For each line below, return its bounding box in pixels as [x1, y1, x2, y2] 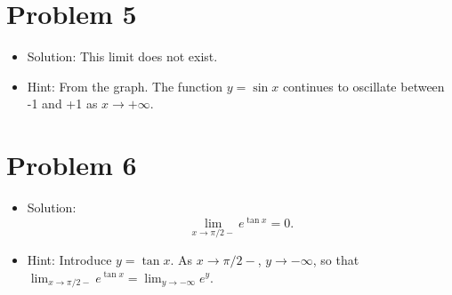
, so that [312, 250, 359, 268]
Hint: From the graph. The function [27, 76, 223, 95]
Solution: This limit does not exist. [27, 47, 218, 66]
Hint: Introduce [27, 250, 112, 268]
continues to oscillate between [282, 76, 445, 95]
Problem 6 [6, 147, 137, 183]
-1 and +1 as [27, 94, 98, 113]
